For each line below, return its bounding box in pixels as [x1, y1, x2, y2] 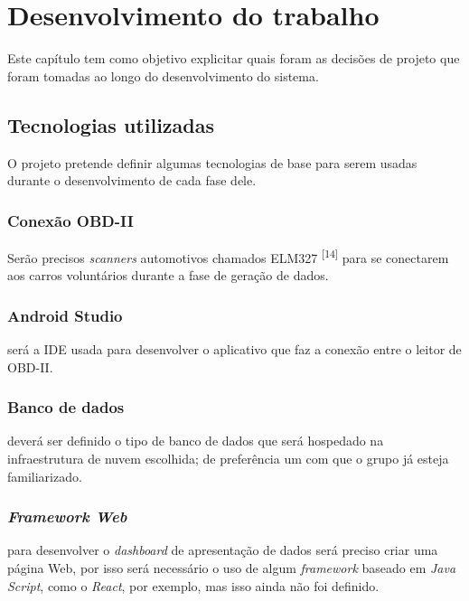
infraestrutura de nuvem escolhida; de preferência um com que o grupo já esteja [7, 448, 449, 467]
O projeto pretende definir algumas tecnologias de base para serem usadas [7, 153, 417, 172]
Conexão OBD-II [7, 209, 134, 231]
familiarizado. [7, 466, 82, 485]
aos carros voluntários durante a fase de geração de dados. [7, 266, 329, 285]
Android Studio [7, 304, 123, 326]
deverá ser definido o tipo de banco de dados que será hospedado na [7, 431, 384, 450]
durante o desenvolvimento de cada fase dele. [7, 171, 257, 190]
